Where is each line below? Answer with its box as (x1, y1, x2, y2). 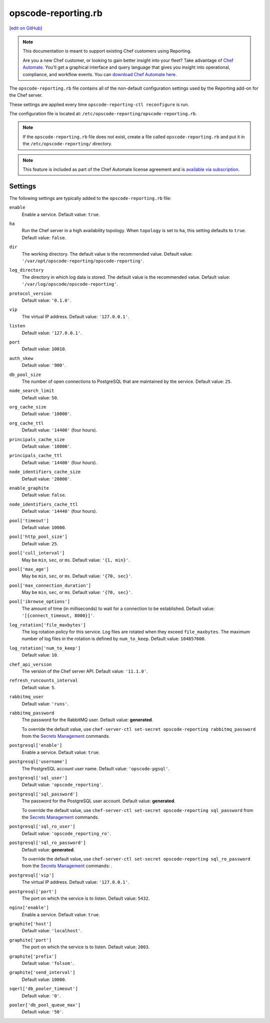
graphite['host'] (9, 921, 52, 927)
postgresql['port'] (9, 889, 57, 894)
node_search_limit (9, 388, 54, 393)
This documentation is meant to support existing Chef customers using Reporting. (22, 48, 192, 54)
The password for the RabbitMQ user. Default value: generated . (21, 717, 153, 723)
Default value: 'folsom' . (21, 960, 74, 966)
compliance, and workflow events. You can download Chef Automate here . (22, 71, 177, 77)
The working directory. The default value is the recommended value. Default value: (21, 251, 192, 257)
